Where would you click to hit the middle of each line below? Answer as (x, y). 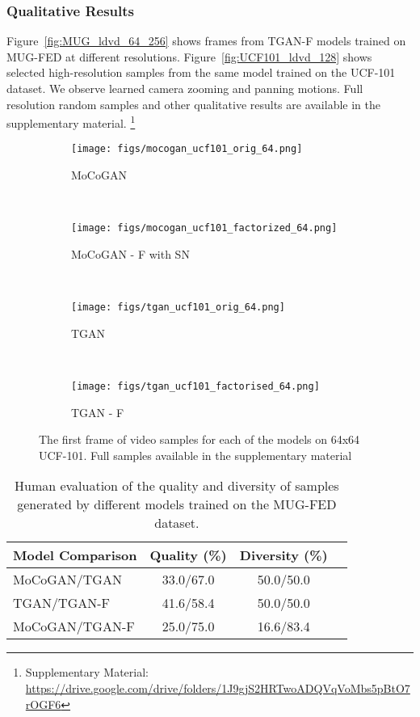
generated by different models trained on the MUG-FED (177, 504)
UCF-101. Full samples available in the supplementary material (195, 455)
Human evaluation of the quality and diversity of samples (177, 486)
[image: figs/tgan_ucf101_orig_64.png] (178, 308)
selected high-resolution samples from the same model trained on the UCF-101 (201, 72)
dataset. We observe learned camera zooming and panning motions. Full (185, 88)
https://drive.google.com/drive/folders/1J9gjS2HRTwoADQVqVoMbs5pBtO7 (218, 688)
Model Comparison (75, 555)
